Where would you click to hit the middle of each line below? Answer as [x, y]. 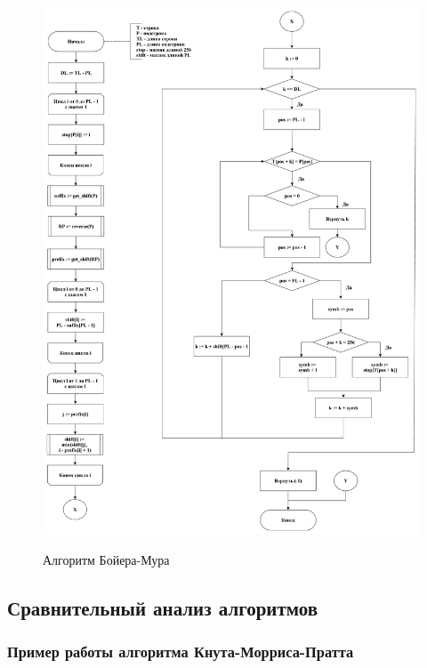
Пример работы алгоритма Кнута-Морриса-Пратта [181, 652]
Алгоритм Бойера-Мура [106, 559]
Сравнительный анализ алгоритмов [163, 607]
